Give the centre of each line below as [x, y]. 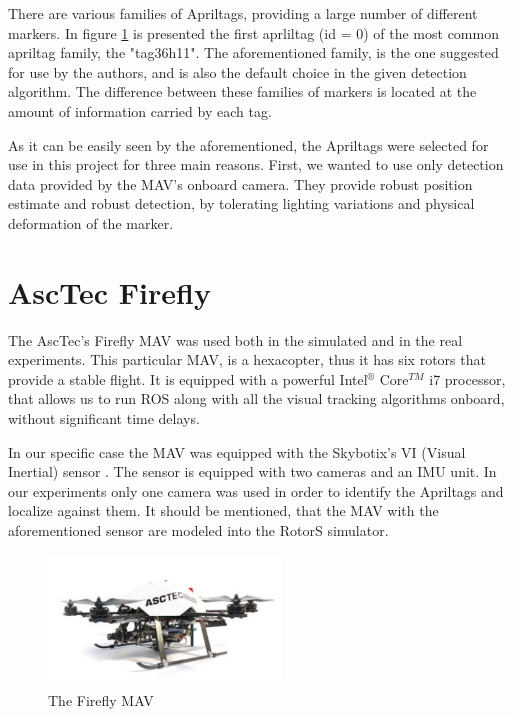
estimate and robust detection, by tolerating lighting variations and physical [241, 203]
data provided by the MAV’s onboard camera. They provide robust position [240, 183]
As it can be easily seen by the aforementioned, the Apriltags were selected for [248, 144]
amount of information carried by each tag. [140, 110]
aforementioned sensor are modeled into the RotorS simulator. [198, 530]
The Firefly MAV [101, 699]
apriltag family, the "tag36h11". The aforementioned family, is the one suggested [253, 52]
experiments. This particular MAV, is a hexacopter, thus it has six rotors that [247, 359]
